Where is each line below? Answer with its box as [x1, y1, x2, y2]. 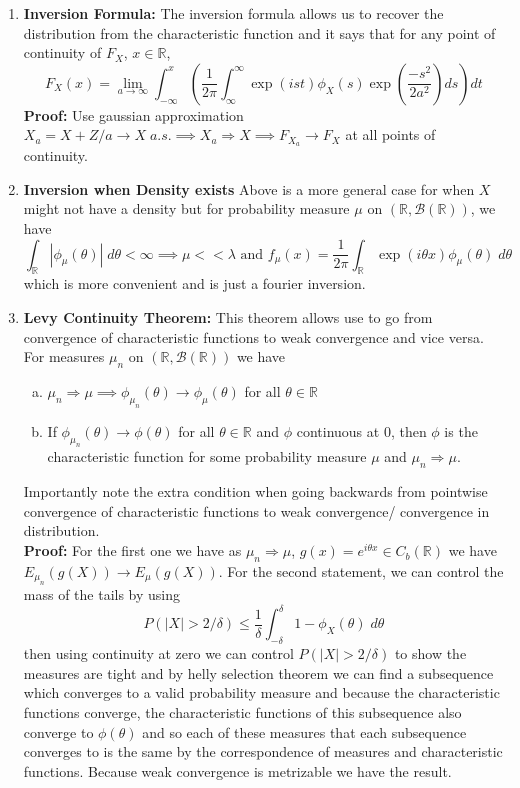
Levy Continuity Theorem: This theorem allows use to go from [23, 307, 433, 327]
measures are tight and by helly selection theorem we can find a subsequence [23, 662, 494, 683]
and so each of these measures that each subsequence [142, 721, 467, 742]
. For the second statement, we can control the [218, 560, 504, 581]
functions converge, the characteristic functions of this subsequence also [23, 701, 462, 722]
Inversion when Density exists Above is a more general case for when [23, 178, 475, 199]
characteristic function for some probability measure [47, 446, 367, 467]
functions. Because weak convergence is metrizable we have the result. [23, 760, 452, 781]
